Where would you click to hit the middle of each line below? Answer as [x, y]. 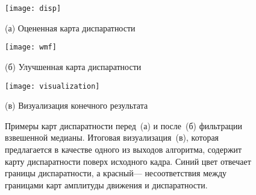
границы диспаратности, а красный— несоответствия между [116, 173]
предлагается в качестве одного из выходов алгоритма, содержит [123, 149]
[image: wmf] [31, 47]
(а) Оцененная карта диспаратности [70, 27]
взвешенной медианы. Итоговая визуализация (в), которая [112, 137]
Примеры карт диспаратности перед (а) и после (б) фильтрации [124, 125]
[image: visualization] [52, 86]
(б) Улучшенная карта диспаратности [73, 66]
